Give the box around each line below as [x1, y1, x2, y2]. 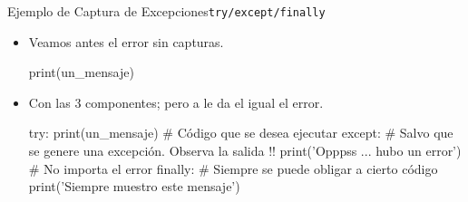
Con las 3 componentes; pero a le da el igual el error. [28, 92, 324, 111]
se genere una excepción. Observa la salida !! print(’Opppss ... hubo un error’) [28, 141, 462, 160]
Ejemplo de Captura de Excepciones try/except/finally [7, 2, 326, 20]
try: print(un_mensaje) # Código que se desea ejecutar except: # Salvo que [28, 123, 453, 142]
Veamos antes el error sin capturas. [28, 32, 224, 51]
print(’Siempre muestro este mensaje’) [28, 177, 240, 196]
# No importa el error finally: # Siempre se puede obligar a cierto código [28, 159, 438, 178]
